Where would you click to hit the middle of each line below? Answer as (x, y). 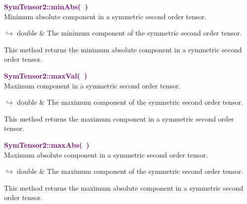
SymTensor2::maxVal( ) (46, 75)
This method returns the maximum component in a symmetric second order (119, 118)
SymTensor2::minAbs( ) (46, 6)
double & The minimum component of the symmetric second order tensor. (129, 33)
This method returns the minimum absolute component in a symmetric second (123, 49)
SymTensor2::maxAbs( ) (47, 144)
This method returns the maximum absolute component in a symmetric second (124, 187)
